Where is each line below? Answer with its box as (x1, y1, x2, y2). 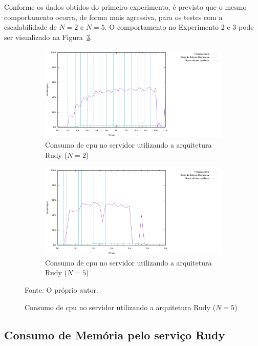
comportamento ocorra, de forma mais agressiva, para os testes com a (4, 11, 223, 22)
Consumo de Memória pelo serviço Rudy (4, 327, 225, 342)
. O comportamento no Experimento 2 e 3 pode (104, 22, 254, 32)
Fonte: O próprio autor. (25, 284, 98, 295)
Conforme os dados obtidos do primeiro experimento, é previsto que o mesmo (4, 2, 247, 12)
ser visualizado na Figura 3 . (4, 31, 92, 42)
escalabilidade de (4, 22, 57, 32)
